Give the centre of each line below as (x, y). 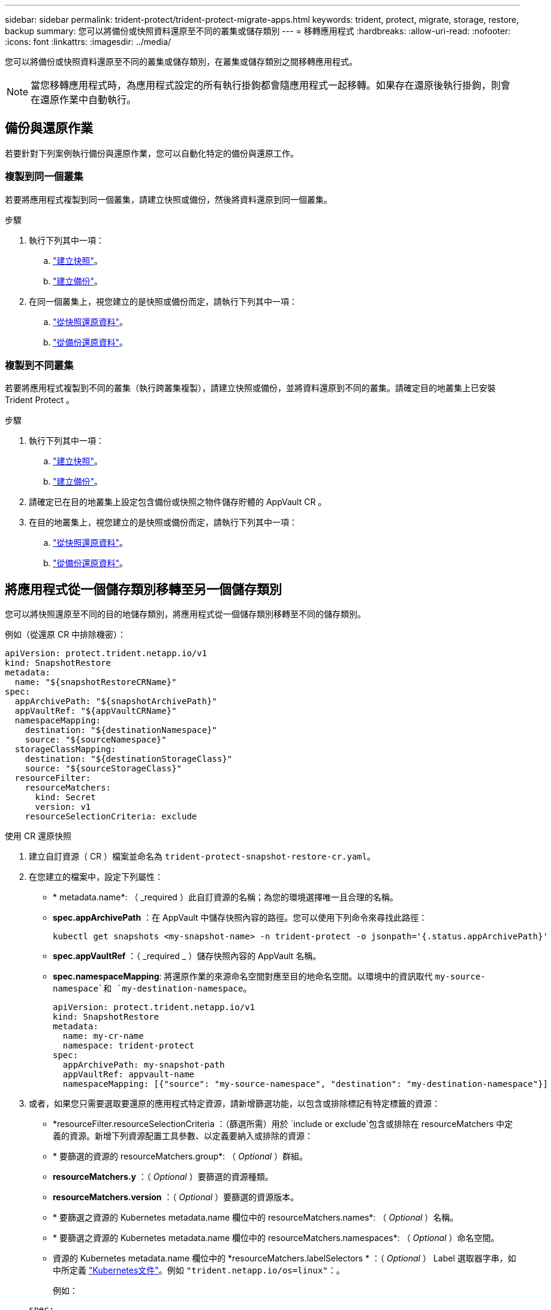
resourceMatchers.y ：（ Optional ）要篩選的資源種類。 (163, 1177)
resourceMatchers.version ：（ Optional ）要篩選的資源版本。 (176, 1197)
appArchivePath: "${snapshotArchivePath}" (116, 701)
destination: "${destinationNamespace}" (121, 730)
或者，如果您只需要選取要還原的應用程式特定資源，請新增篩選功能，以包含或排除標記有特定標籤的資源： (234, 1104)
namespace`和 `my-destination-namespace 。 (152, 988)
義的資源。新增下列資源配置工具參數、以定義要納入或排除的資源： (183, 1136)
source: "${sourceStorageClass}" (103, 769)
